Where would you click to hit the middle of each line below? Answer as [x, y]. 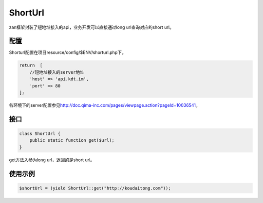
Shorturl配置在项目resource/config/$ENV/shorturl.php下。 [67, 52]
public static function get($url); [72, 140]
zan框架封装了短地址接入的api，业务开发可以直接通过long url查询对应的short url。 [91, 27]
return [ [31, 65]
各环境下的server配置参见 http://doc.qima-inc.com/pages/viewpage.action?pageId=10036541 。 [104, 105]
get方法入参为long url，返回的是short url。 [52, 160]
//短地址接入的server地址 [57, 72]
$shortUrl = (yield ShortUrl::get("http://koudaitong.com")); [95, 188]
